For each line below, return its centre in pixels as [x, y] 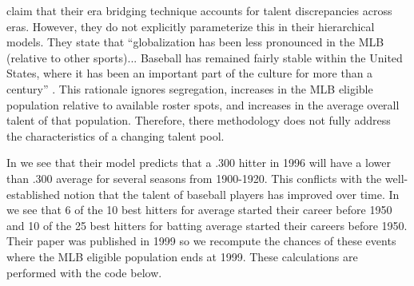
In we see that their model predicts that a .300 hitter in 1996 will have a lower [199, 163]
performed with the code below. [84, 272]
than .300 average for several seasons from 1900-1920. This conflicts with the [194, 178]
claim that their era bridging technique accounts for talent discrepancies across [199, 10]
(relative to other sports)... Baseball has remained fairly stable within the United [205, 57]
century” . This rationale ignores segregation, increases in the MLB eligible [190, 88]
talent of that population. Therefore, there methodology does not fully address [199, 120]
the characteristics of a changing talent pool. [115, 135]
